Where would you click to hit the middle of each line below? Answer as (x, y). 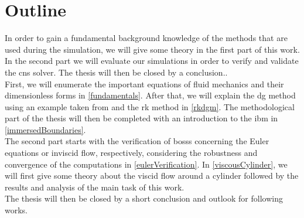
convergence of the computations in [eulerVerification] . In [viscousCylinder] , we (146, 164)
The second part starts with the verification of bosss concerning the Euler (137, 141)
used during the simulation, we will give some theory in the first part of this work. (152, 49)
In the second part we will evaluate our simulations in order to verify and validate (152, 61)
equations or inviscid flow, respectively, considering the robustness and (131, 153)
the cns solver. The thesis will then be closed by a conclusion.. (116, 72)
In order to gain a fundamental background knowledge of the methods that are (146, 38)
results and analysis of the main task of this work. (95, 187)
